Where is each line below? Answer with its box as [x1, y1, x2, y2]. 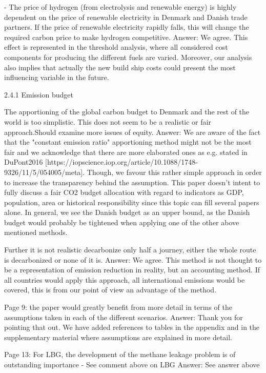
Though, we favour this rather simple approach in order [87, 166, 262, 177]
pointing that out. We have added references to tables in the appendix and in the [4, 322, 260, 332]
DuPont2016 [4, 156, 43, 167]
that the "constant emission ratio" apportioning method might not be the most [4, 136, 252, 147]
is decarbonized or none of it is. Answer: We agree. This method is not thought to [4, 254, 262, 265]
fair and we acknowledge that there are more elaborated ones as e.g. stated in [4, 146, 248, 157]
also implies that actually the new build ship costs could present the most [4, 62, 236, 72]
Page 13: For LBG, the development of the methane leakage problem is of [4, 349, 236, 360]
